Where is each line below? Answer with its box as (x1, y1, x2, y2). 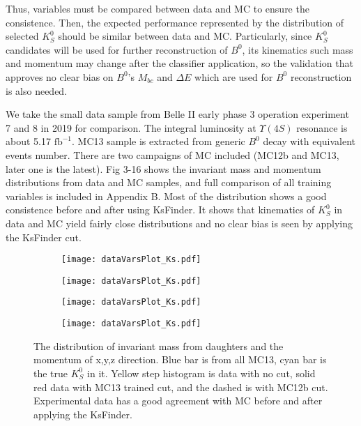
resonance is (296, 120, 348, 135)
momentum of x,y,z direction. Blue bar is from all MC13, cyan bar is (33, 352, 327, 367)
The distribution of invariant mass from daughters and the (33, 338, 284, 353)
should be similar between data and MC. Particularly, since (58, 29, 312, 43)
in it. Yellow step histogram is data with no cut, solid (87, 365, 316, 380)
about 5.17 (6, 134, 51, 149)
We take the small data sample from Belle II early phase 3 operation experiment (6, 107, 349, 121)
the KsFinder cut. (6, 229, 82, 244)
